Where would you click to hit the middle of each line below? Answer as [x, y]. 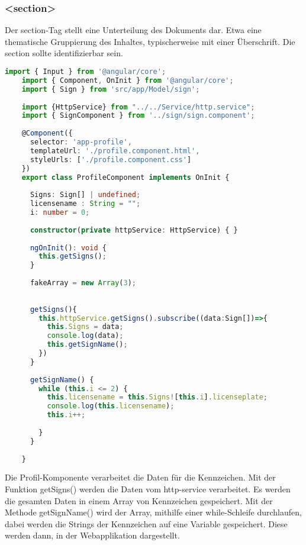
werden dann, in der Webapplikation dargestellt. [92, 535]
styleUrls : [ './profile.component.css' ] [111, 159]
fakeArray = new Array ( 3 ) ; [83, 283]
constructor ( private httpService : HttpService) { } [134, 230]
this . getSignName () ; [87, 345]
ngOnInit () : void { [68, 248]
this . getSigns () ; [73, 257]
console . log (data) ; [85, 336]
